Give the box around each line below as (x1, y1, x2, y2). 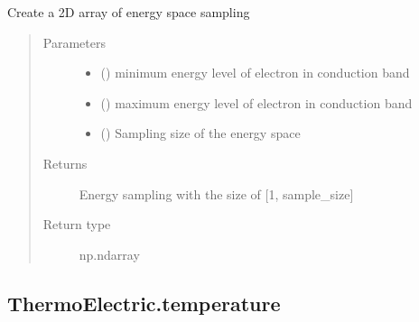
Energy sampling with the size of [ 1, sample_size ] (79, 184, 354, 203)
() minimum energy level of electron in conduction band (100, 63, 410, 82)
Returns (42, 153, 88, 172)
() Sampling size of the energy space (100, 124, 301, 143)
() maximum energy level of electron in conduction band (100, 93, 413, 112)
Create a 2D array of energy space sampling (7, 3, 250, 21)
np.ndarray (79, 244, 140, 263)
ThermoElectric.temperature (7, 289, 281, 317)
